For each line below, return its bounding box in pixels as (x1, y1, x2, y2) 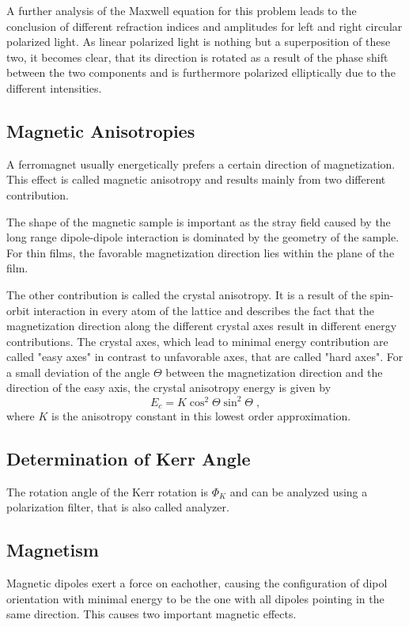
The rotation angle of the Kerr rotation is (6, 483, 208, 500)
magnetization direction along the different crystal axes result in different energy (6, 317, 397, 334)
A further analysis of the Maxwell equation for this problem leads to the (6, 2, 357, 18)
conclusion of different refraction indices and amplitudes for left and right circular (6, 17, 403, 34)
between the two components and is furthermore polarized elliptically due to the (6, 64, 396, 81)
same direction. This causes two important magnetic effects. (6, 606, 297, 622)
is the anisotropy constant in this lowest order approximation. (51, 408, 351, 424)
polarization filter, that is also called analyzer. (6, 499, 229, 515)
